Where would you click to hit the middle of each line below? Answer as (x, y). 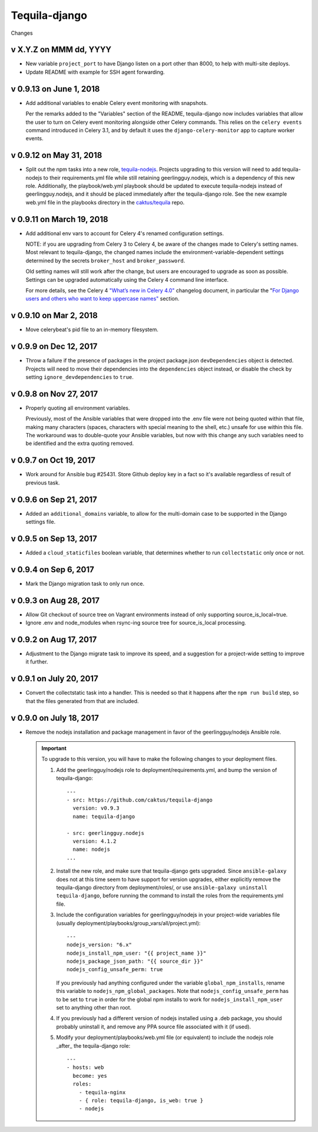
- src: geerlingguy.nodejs (105, 833)
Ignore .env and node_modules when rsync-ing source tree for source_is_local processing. (136, 623)
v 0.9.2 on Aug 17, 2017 (54, 640)
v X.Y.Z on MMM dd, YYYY (61, 50)
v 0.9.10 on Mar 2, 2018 (54, 316)
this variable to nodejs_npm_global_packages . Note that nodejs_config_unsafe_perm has (172, 991)
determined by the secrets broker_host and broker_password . (105, 260)
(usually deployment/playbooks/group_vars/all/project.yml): (128, 923)
